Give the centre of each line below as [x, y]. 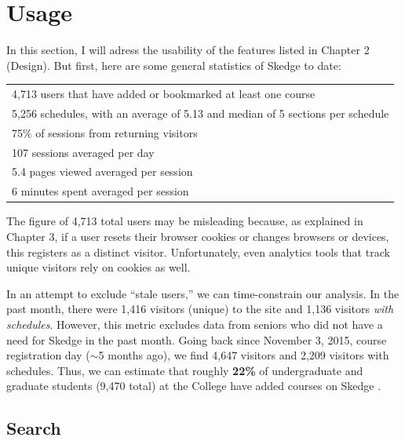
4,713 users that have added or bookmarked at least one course [164, 94]
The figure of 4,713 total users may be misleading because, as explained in [185, 221]
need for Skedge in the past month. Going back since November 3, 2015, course [197, 339]
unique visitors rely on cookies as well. [99, 267]
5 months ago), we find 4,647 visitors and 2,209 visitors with [244, 355]
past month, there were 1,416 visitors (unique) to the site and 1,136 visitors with [200, 309]
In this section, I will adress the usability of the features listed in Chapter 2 [188, 50]
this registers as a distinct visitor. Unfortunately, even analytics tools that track [198, 251]
